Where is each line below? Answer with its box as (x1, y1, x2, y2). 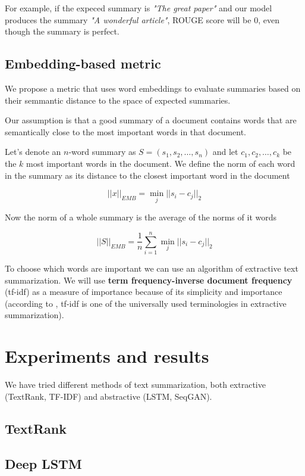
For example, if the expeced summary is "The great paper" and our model (5, 2, 272, 14)
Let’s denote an (5, 145, 61, 158)
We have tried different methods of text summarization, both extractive (5, 378, 266, 391)
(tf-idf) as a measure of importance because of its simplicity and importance (5, 285, 282, 298)
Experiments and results (5, 344, 209, 368)
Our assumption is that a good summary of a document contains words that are (5, 114, 297, 126)
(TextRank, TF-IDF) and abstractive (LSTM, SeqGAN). (5, 390, 212, 402)
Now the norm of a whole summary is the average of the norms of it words (5, 211, 277, 223)
